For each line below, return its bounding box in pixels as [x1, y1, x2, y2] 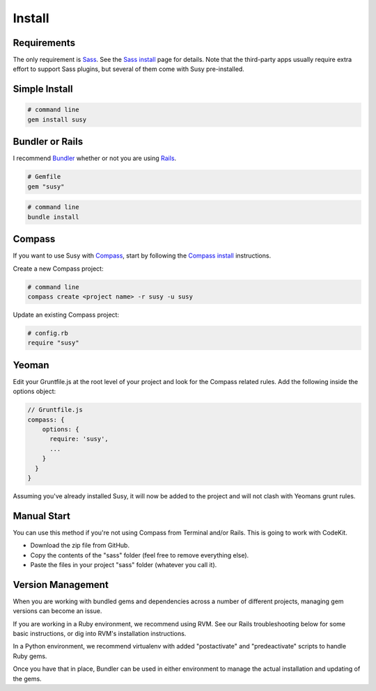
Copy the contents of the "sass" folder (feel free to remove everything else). [30, 550, 249, 559]
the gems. [13, 674, 42, 683]
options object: [13, 387, 56, 396]
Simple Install [13, 84, 73, 95]
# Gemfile [27, 173, 61, 181]
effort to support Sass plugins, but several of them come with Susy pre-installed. [13, 65, 245, 73]
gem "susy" [27, 182, 65, 191]
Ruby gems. [13, 651, 47, 660]
